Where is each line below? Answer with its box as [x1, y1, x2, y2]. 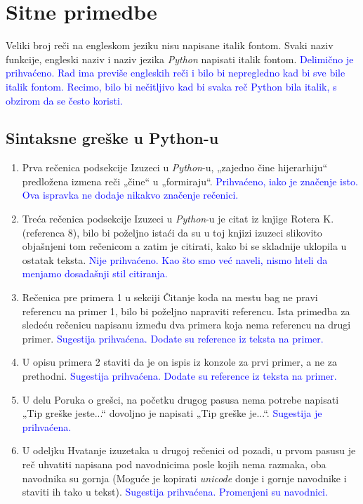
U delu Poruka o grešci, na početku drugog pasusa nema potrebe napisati [22, 392, 339, 406]
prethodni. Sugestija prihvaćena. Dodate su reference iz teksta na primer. [22, 369, 337, 383]
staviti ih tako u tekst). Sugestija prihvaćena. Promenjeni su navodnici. [22, 484, 328, 499]
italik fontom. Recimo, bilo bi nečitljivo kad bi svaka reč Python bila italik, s [6, 79, 337, 93]
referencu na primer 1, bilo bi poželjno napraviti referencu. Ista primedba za [22, 303, 350, 318]
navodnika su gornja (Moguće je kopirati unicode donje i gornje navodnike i [22, 470, 347, 485]
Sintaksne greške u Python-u [6, 127, 219, 149]
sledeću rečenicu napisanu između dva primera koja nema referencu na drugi [22, 317, 351, 332]
